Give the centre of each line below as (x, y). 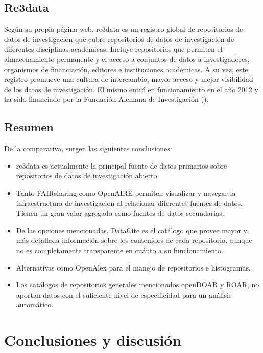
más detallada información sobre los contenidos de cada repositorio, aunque (134, 240)
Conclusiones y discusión (93, 340)
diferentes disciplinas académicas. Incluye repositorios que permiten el (113, 49)
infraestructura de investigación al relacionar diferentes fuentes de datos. (129, 203)
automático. (35, 305)
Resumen (29, 127)
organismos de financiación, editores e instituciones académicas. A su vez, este (126, 69)
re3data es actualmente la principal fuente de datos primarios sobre (122, 165)
